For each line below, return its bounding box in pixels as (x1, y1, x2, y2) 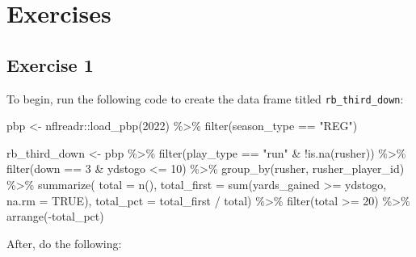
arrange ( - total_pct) (6, 208, 104, 225)
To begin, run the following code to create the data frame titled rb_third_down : (6, 90, 404, 107)
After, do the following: (6, 234, 122, 251)
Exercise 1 (6, 52, 94, 77)
